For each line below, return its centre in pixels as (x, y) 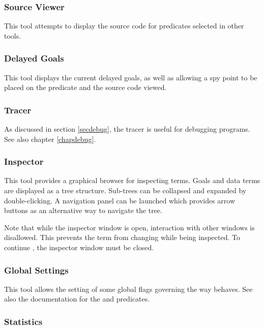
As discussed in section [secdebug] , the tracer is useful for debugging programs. (127, 129)
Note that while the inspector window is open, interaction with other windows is (129, 227)
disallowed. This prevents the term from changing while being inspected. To (122, 237)
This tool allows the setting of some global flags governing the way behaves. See (128, 289)
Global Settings (36, 270)
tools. (13, 35)
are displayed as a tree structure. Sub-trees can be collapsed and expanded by (125, 190)
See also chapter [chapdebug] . (50, 139)
